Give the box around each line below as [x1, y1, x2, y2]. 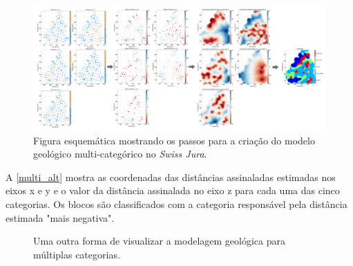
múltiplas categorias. [33, 247, 120, 261]
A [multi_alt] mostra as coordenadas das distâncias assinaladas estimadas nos [6, 169, 336, 184]
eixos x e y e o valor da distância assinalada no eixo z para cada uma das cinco [6, 183, 340, 198]
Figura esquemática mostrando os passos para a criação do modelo [33, 133, 315, 147]
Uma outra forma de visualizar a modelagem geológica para [33, 234, 285, 248]
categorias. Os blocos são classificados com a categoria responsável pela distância [6, 196, 347, 211]
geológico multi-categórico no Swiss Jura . [33, 146, 207, 161]
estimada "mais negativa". [6, 210, 115, 225]
